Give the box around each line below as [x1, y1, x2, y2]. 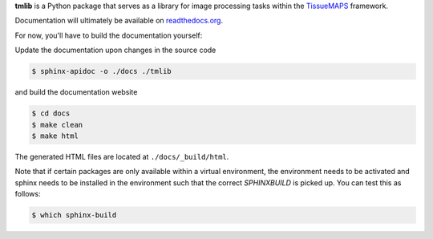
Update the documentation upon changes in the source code [14, 45, 216, 55]
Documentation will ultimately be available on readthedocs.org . [14, 16, 224, 26]
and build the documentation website [14, 87, 138, 97]
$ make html [31, 131, 79, 140]
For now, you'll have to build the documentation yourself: [14, 30, 203, 40]
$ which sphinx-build [31, 211, 117, 220]
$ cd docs [31, 109, 71, 118]
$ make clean [31, 120, 83, 129]
